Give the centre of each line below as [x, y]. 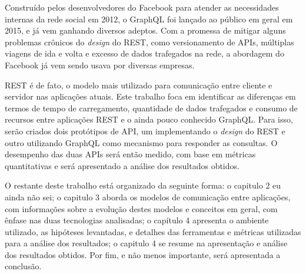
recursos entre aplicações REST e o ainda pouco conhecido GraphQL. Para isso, [149, 119]
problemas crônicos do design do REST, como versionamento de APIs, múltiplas [149, 42]
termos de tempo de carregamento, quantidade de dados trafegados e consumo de [151, 108]
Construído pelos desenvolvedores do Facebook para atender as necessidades [142, 7]
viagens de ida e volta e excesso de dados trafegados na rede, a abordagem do [144, 53]
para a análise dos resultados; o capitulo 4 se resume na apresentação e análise [146, 243]
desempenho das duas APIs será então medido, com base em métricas [130, 154]
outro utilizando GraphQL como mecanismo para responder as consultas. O [141, 142]
